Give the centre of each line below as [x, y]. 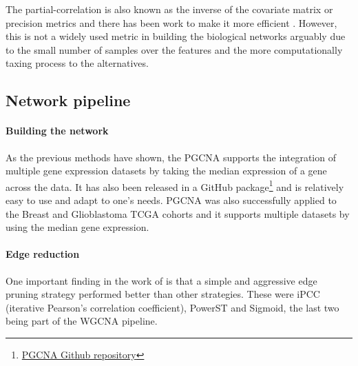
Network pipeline [68, 100]
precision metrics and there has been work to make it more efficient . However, [171, 22]
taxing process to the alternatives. [77, 63]
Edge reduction [43, 254]
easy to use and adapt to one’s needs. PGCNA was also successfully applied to [171, 200]
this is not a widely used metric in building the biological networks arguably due [176, 36]
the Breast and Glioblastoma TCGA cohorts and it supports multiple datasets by [178, 213]
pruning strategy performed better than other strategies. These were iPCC [163, 294]
